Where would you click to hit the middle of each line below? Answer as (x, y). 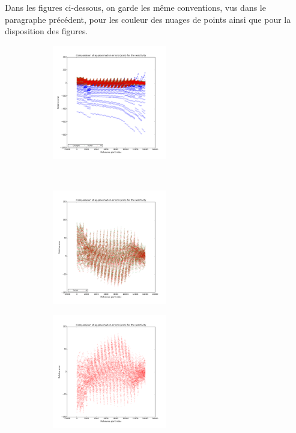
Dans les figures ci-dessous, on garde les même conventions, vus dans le (135, 7)
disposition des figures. (47, 31)
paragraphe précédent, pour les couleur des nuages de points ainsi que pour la (148, 19)
